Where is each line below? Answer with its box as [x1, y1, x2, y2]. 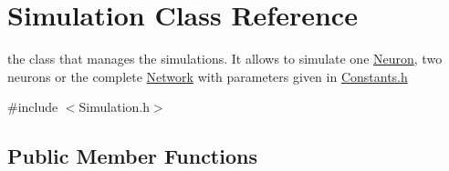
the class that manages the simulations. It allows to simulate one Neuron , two [7, 49, 443, 68]
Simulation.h [78, 97, 150, 116]
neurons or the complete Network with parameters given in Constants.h [7, 66, 408, 85]
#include [7, 97, 58, 116]
